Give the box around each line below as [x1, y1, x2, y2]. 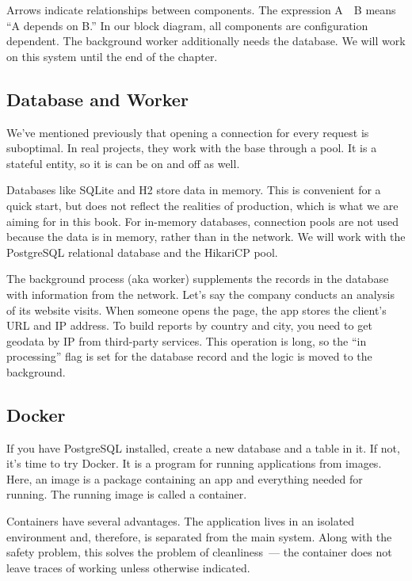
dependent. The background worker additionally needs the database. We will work [6, 32, 406, 49]
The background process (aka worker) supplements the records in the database [6, 270, 389, 287]
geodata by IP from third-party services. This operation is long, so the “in [6, 332, 367, 349]
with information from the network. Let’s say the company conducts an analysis [6, 285, 395, 302]
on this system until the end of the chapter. [6, 48, 218, 64]
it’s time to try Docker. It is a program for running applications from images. [6, 455, 382, 472]
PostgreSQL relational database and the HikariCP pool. [6, 243, 278, 260]
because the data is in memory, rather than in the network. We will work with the [6, 228, 406, 245]
